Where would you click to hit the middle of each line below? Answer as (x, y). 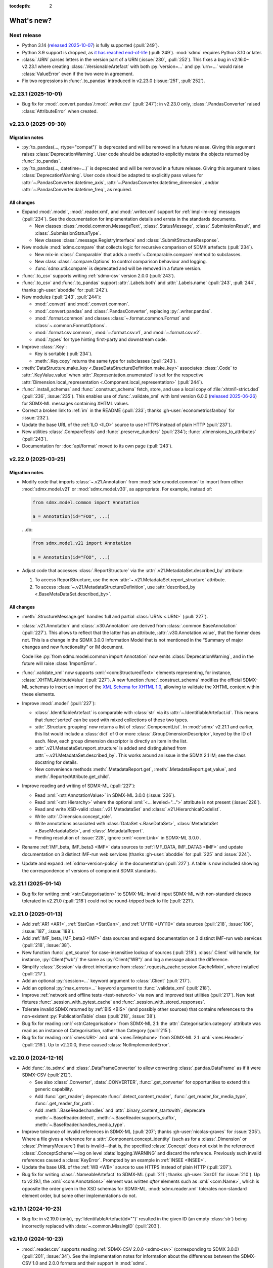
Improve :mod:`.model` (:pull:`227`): (59, 703)
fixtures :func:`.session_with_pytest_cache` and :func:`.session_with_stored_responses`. (114, 1002)
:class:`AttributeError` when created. (60, 111)
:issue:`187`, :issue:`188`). (48, 931)
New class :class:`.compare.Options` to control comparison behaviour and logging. (121, 262)
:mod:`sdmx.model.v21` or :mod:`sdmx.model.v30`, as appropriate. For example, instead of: (117, 489)
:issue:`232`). (36, 417)
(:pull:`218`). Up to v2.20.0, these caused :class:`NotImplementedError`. (96, 1044)
